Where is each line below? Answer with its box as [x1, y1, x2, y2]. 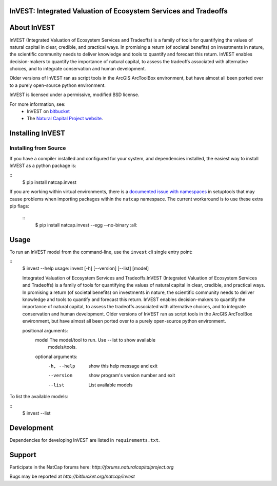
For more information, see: [9, 101, 66, 107]
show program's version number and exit [88, 372, 175, 379]
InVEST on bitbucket [27, 108, 70, 115]
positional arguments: [22, 327, 68, 333]
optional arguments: [35, 353, 78, 360]
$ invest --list [22, 410, 51, 416]
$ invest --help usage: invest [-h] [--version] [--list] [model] [22, 265, 149, 272]
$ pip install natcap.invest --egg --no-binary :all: [35, 221, 138, 228]
